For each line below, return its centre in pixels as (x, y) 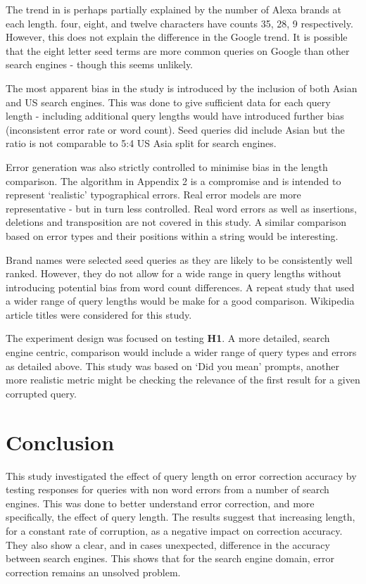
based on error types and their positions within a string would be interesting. (172, 235)
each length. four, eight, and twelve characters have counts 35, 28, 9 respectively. (179, 23)
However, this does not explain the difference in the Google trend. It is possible (177, 37)
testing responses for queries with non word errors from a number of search (168, 489)
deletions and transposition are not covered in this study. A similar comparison (176, 222)
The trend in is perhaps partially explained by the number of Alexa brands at (173, 9)
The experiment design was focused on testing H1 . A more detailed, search (168, 338)
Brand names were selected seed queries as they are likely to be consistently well (179, 259)
